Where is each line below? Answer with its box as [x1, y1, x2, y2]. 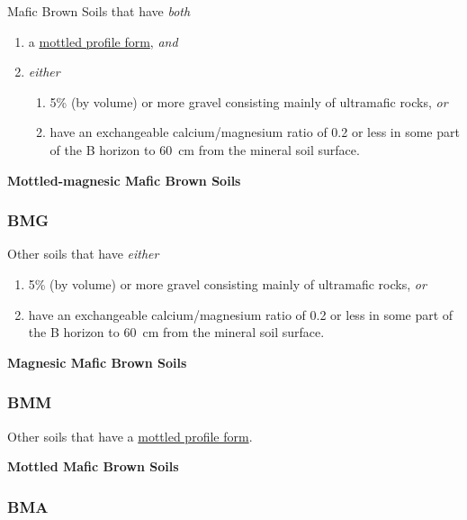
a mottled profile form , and [28, 32, 178, 50]
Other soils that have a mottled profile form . [7, 426, 253, 445]
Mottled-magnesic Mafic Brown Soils [7, 170, 241, 189]
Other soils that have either [7, 244, 159, 263]
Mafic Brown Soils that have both [7, 2, 191, 20]
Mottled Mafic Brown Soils [7, 457, 179, 476]
